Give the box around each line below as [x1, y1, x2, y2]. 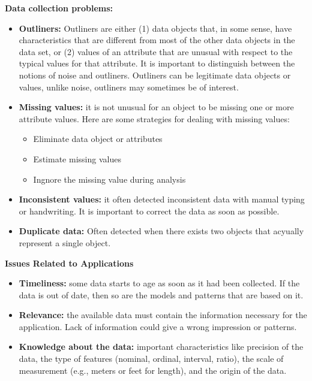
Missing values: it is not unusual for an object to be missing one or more [19, 101, 294, 113]
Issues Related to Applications [5, 256, 134, 269]
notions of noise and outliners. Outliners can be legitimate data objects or [19, 68, 291, 81]
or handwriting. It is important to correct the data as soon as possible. [19, 204, 280, 217]
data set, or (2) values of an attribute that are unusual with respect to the [19, 45, 293, 58]
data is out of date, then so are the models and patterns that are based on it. [19, 288, 304, 301]
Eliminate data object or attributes [33, 132, 163, 145]
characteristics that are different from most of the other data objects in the [19, 34, 295, 46]
